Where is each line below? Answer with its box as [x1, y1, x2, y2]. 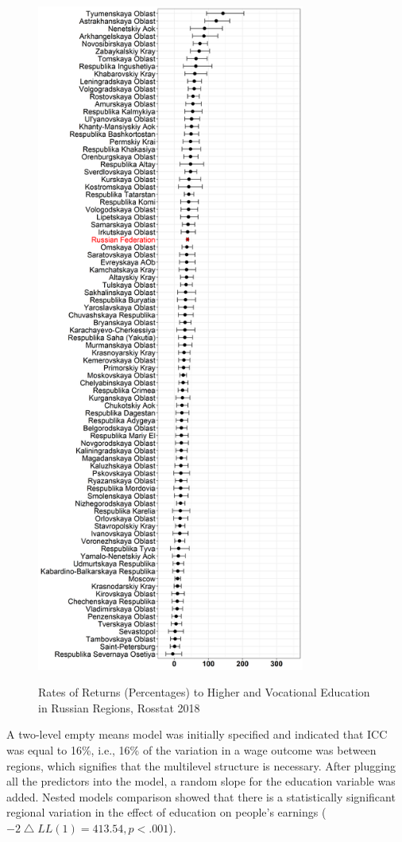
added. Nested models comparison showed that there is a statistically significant [6, 788, 396, 805]
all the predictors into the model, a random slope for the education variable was [6, 773, 396, 790]
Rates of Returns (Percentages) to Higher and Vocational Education [38, 684, 370, 700]
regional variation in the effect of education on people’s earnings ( [6, 804, 327, 821]
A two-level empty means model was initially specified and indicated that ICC [6, 726, 388, 743]
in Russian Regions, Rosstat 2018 [38, 699, 200, 716]
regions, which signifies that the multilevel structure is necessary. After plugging [6, 757, 396, 774]
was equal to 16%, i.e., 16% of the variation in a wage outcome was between [6, 741, 377, 758]
